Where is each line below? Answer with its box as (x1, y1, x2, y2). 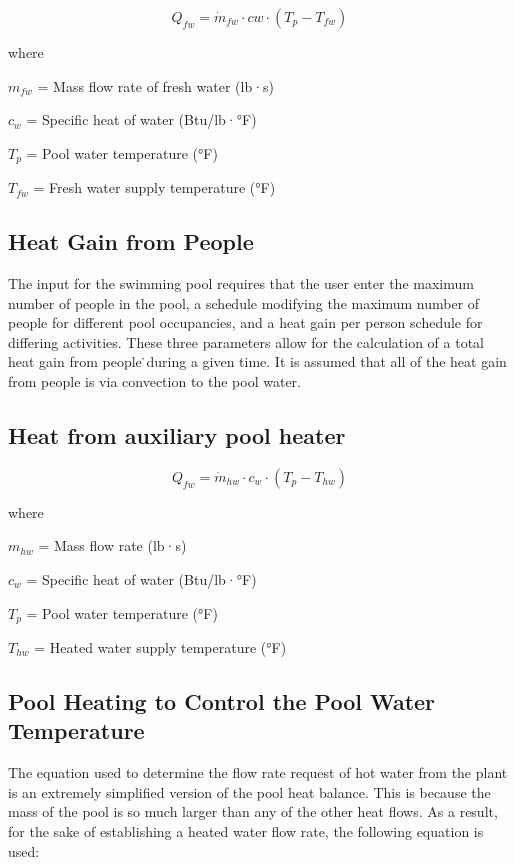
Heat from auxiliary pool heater (8, 419, 346, 450)
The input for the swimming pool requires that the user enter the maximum (8, 273, 474, 294)
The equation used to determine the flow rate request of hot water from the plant (8, 762, 508, 783)
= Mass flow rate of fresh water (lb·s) (37, 75, 275, 96)
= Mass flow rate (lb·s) (38, 535, 187, 556)
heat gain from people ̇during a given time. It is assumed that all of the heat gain (8, 351, 507, 372)
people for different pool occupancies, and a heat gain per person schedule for (8, 312, 483, 333)
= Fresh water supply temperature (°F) (33, 177, 276, 198)
